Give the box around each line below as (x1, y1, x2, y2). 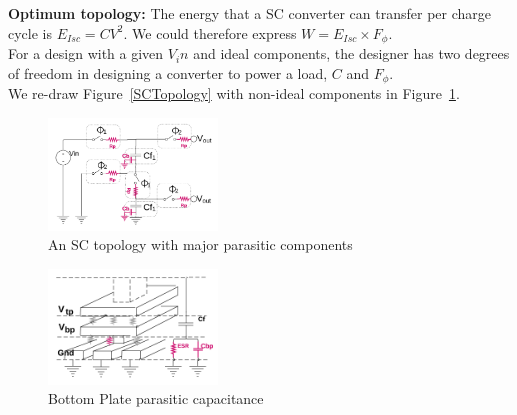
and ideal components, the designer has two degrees (193, 43, 510, 64)
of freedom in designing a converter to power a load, (8, 62, 328, 83)
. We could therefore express (123, 22, 297, 43)
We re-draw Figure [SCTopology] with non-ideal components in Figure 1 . (8, 83, 460, 104)
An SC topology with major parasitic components (48, 234, 353, 255)
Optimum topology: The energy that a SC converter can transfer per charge (8, 3, 492, 23)
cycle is (8, 22, 53, 43)
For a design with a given (8, 43, 164, 64)
